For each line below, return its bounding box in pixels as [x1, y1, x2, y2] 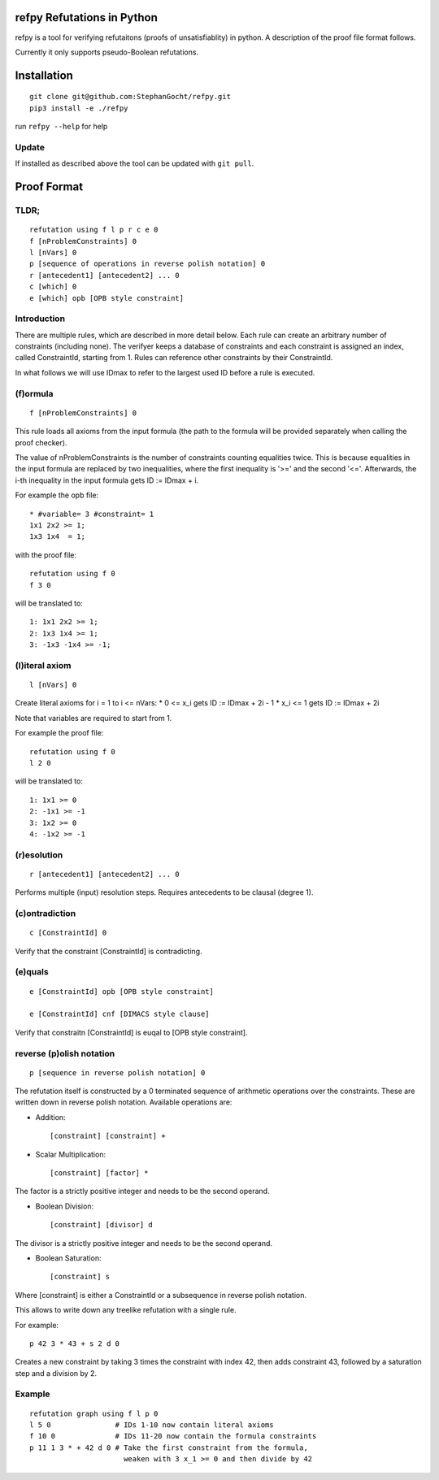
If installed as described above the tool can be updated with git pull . [15, 158, 254, 168]
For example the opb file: [15, 490, 99, 500]
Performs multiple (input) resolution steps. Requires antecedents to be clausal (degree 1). [15, 888, 314, 897]
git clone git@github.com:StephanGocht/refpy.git [29, 92, 232, 102]
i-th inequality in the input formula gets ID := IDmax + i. [15, 475, 199, 485]
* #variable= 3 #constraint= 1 [29, 509, 154, 519]
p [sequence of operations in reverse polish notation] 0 [29, 259, 266, 268]
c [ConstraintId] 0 [29, 928, 107, 938]
